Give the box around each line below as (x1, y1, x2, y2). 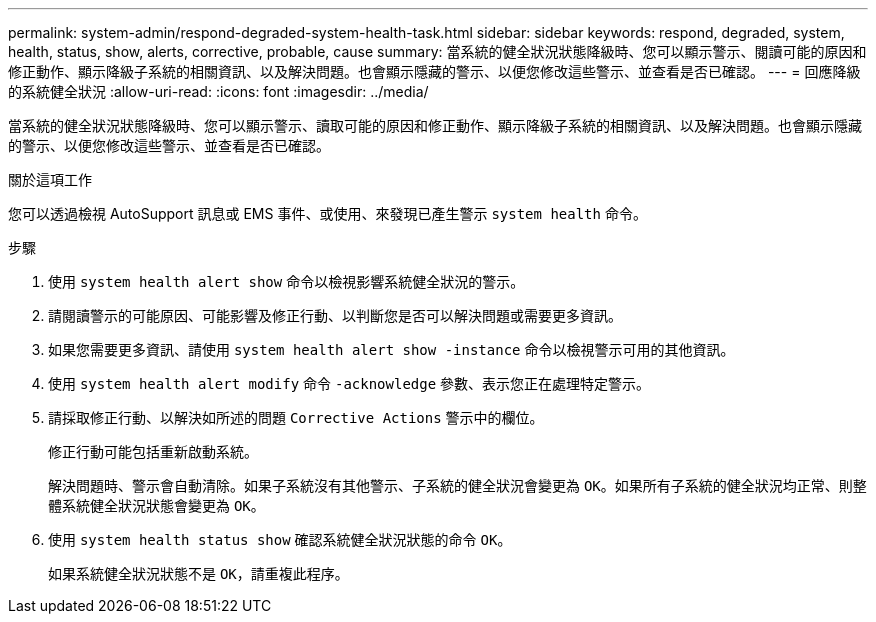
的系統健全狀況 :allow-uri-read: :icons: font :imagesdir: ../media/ (8, 83, 429, 100)
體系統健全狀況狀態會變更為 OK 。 (48, 497, 265, 514)
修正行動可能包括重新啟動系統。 (48, 443, 258, 460)
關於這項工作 (8, 171, 92, 188)
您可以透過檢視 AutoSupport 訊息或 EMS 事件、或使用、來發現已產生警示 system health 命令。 (8, 205, 647, 222)
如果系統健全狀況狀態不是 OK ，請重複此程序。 (48, 565, 349, 582)
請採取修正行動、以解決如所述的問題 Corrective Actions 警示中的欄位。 (48, 409, 544, 426)
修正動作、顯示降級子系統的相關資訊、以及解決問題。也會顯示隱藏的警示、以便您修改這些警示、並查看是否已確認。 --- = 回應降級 (8, 63, 861, 80)
